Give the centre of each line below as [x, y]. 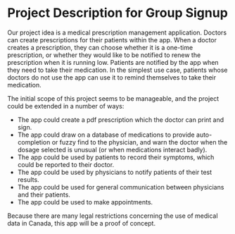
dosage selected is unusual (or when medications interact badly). [112, 149]
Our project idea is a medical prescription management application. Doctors [117, 32]
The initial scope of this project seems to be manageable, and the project [113, 98]
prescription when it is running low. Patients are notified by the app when [113, 62]
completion [34, 142]
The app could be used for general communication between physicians [121, 187]
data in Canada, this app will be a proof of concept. [82, 223]
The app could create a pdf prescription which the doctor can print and [121, 119]
